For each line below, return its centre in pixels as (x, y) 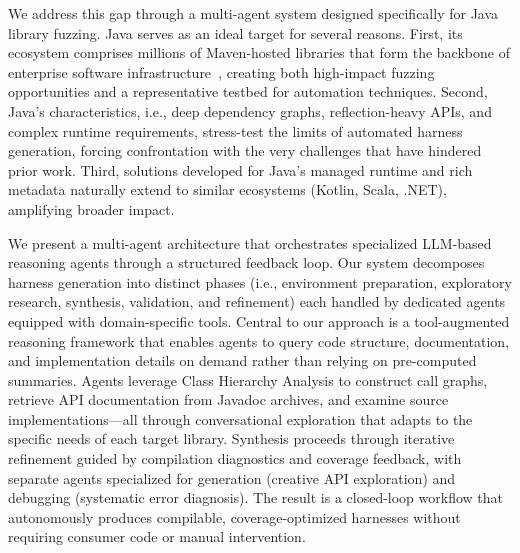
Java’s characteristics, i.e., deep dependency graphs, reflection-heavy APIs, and (250, 110)
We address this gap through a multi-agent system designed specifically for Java (253, 13)
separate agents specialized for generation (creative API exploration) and (232, 477)
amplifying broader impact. (91, 208)
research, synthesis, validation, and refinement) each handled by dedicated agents (257, 301)
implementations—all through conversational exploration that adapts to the (240, 418)
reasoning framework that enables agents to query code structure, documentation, (259, 340)
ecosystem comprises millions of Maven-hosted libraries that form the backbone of (259, 52)
